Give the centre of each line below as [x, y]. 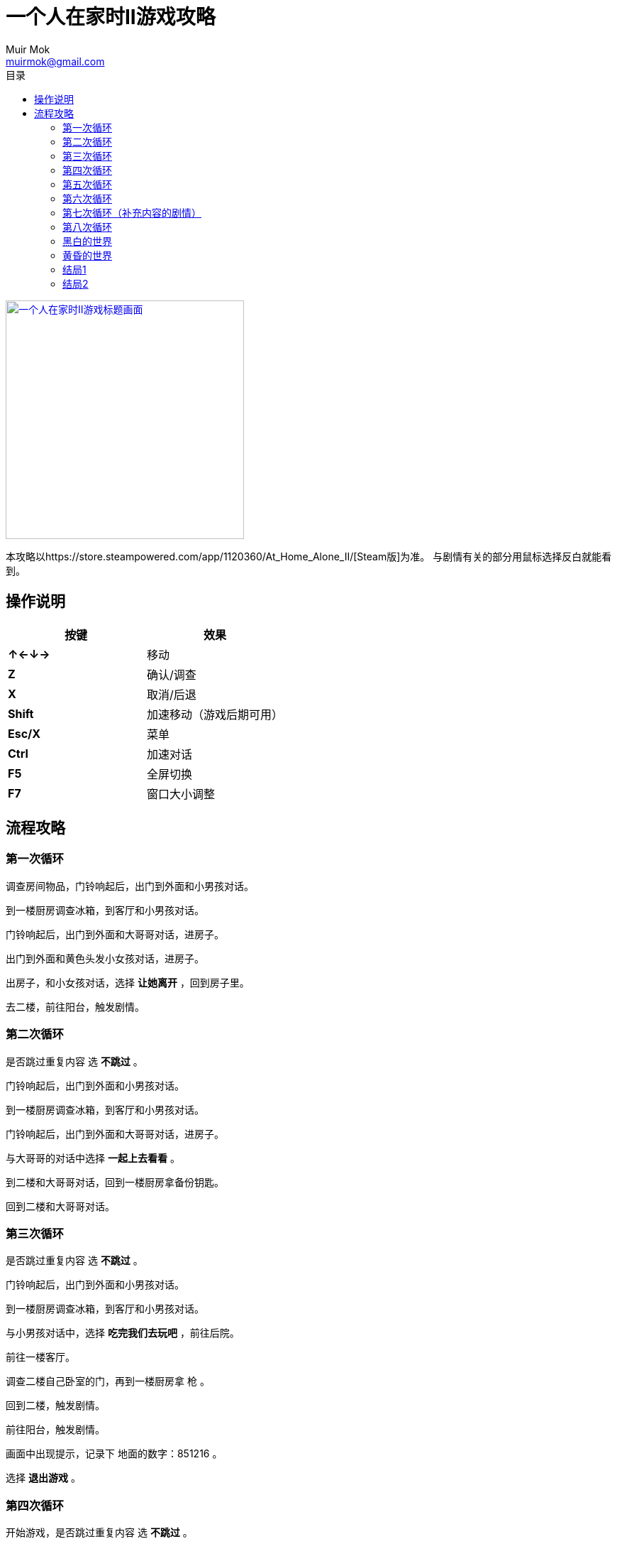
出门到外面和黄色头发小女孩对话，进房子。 [105, 958]
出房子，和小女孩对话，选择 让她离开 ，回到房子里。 [128, 982]
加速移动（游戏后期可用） [215, 714]
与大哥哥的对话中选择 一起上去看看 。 [93, 1158]
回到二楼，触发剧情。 [55, 1406]
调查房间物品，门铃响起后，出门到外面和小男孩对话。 [130, 886]
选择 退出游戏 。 [43, 1478]
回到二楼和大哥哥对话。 [60, 1206]
